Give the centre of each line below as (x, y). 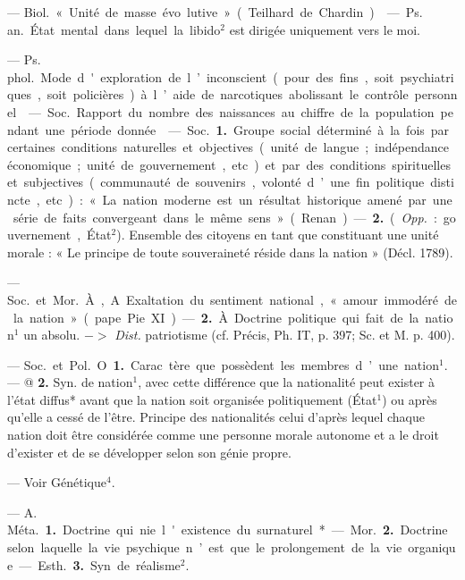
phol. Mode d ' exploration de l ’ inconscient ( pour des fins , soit (201, 76)
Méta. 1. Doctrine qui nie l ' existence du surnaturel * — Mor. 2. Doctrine (228, 530)
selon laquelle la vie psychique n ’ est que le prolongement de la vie (205, 547)
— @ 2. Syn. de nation (70, 382)
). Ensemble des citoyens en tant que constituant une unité (278, 235)
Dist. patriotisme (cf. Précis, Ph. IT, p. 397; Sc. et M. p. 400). (285, 335)
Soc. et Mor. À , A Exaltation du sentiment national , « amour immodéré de (232, 299)
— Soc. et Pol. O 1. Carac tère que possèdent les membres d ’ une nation (223, 364)
